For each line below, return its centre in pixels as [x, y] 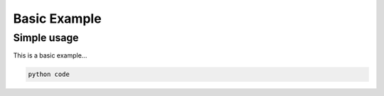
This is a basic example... [50, 55]
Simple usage [46, 38]
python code [49, 74]
